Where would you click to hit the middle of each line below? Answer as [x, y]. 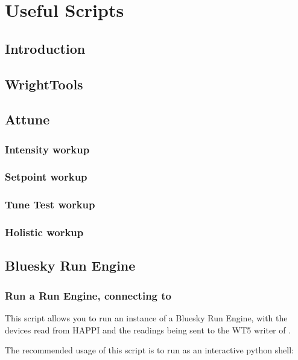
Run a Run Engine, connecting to [88, 295]
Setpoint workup [46, 177]
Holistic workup [44, 232]
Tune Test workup [50, 204]
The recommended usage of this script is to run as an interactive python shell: [149, 350]
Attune [27, 119]
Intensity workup [47, 149]
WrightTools [44, 84]
